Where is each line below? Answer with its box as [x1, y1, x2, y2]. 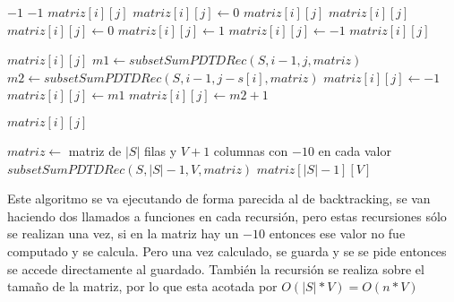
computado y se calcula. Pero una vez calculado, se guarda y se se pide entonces [7, 241, 447, 260]
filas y [143, 141, 177, 160]
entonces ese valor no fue [269, 224, 406, 243]
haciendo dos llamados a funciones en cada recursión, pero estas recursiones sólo [7, 206, 447, 225]
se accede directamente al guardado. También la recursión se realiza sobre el [7, 259, 424, 278]
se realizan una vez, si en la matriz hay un [7, 224, 239, 243]
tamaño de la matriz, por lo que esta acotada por [7, 277, 278, 296]
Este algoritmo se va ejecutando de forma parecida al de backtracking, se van [7, 189, 431, 208]
